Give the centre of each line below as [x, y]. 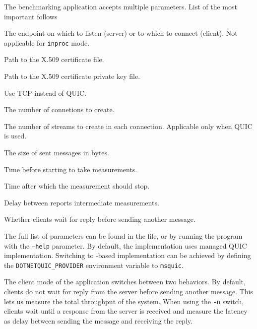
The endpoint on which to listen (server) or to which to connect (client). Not [121, 33]
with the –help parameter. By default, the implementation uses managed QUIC [126, 245]
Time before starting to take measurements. [71, 169]
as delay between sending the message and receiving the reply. [98, 320]
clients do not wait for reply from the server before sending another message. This [128, 292]
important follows [31, 16]
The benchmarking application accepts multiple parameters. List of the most [121, 6]
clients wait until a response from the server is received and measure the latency [126, 311]
